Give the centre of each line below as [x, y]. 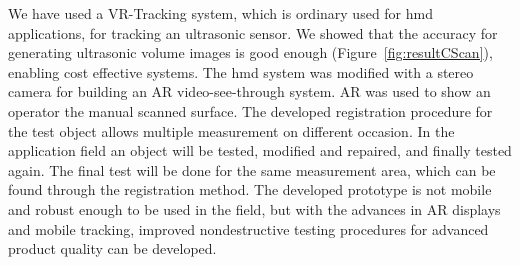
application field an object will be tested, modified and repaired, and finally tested [260, 150]
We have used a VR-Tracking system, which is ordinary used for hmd [221, 13]
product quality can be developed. [112, 248]
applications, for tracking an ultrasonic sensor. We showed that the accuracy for [253, 32]
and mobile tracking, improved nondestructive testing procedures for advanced [248, 228]
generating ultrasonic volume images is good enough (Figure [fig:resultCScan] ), [250, 52]
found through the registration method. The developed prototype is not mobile [250, 189]
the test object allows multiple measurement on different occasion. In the [231, 130]
